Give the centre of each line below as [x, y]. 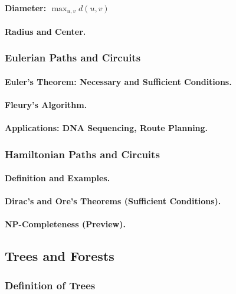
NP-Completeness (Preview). [65, 224]
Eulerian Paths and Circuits [73, 58]
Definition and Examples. [58, 178]
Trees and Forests [60, 256]
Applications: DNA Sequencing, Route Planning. [106, 128]
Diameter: [26, 7]
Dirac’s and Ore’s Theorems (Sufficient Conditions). [113, 201]
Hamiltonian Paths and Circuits [82, 154]
